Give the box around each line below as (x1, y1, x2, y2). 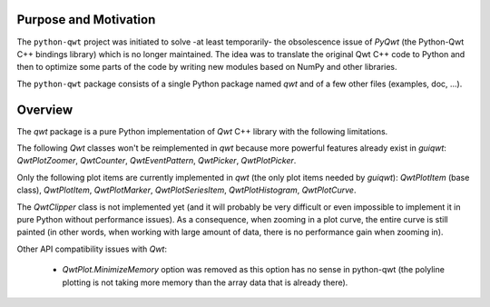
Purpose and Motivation (16, 12, 156, 27)
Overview (16, 102, 73, 117)
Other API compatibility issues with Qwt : (16, 243, 168, 254)
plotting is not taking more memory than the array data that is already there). (62, 277, 348, 288)
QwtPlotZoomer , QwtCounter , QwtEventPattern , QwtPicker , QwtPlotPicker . (16, 155, 297, 166)
